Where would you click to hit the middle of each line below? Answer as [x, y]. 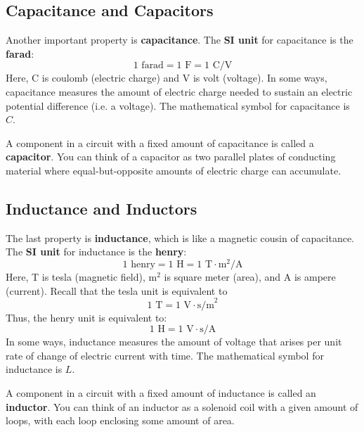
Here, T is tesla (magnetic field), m [82, 277]
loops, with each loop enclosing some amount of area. [120, 420]
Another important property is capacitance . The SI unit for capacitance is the [180, 40]
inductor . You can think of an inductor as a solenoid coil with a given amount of [182, 406]
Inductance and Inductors [102, 208]
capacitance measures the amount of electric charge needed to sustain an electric [179, 91]
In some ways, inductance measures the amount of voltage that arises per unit [174, 342]
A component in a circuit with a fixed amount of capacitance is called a [160, 142]
